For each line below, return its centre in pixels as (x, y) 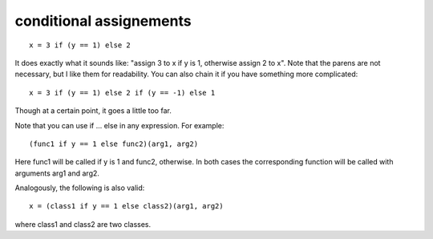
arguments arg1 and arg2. (57, 173)
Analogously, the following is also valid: (80, 188)
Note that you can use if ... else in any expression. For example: (119, 125)
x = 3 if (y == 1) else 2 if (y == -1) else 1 (122, 93)
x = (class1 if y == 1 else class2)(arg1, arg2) (126, 206)
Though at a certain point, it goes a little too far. (93, 111)
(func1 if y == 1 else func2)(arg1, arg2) (114, 144)
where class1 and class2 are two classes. (83, 224)
